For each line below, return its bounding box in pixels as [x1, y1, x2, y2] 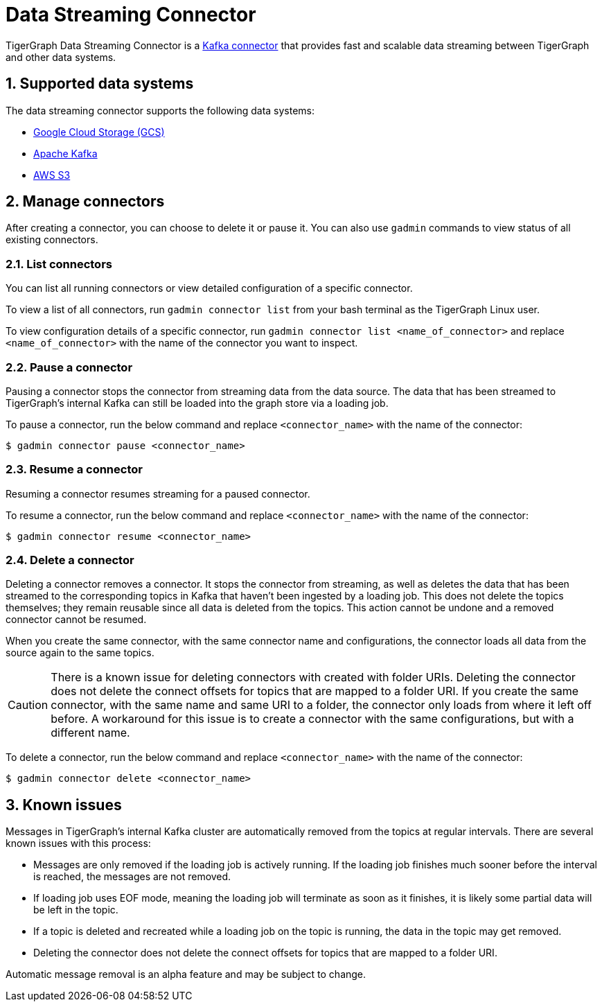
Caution [8, 698, 48, 712]
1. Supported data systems [6, 75, 194, 93]
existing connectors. [6, 234, 98, 246]
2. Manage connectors [6, 193, 165, 211]
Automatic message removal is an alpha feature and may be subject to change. [6, 968, 366, 981]
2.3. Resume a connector [6, 462, 143, 477]
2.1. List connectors [6, 256, 112, 271]
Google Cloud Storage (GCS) [33, 125, 165, 138]
